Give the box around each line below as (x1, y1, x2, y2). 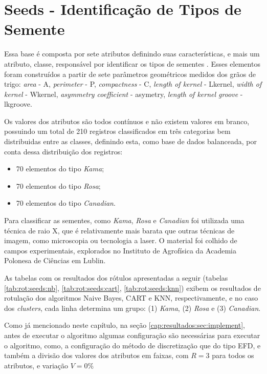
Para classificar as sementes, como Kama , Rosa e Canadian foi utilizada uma (4, 215, 244, 226)
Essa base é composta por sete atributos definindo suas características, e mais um (4, 48, 260, 59)
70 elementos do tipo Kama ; (16, 163, 104, 174)
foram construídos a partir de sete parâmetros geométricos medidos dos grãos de (4, 68, 256, 79)
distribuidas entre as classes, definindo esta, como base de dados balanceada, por (4, 136, 257, 147)
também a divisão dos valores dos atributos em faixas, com (4, 350, 189, 361)
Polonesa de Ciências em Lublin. (4, 255, 106, 266)
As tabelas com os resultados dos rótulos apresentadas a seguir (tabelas (4, 272, 228, 283)
